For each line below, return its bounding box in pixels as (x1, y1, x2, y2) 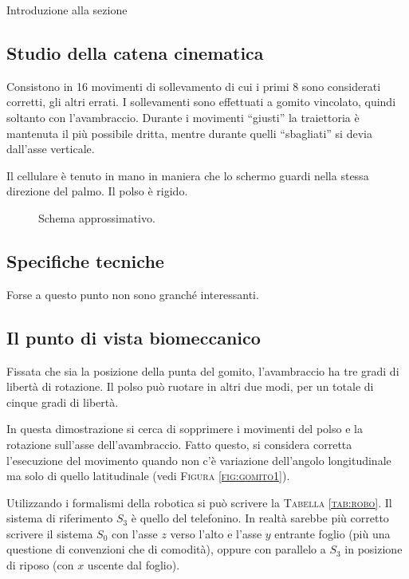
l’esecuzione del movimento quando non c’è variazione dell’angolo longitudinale (6, 451, 391, 468)
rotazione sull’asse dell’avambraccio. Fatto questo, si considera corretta (6, 435, 352, 452)
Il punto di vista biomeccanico (6, 325, 261, 349)
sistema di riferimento (6, 510, 113, 526)
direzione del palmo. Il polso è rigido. (6, 183, 188, 199)
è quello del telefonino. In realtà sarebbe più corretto (131, 510, 389, 526)
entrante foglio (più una (274, 525, 391, 542)
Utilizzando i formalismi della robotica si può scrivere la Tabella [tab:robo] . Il (6, 494, 392, 510)
